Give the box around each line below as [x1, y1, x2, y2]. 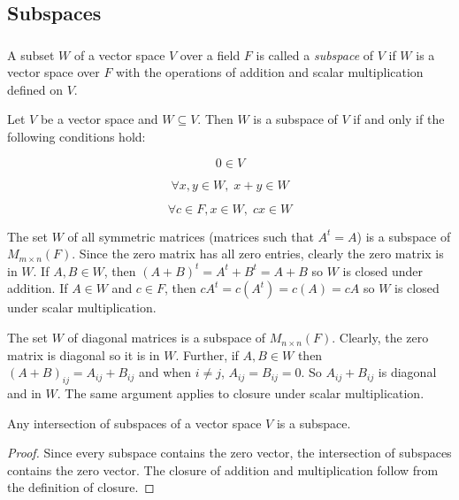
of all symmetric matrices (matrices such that [67, 227, 314, 245]
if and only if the [353, 110, 445, 128]
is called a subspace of [256, 45, 374, 64]
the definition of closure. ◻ [7, 478, 155, 496]
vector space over [7, 63, 100, 81]
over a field [180, 45, 241, 64]
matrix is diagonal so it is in [7, 345, 160, 364]
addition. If [7, 279, 68, 297]
